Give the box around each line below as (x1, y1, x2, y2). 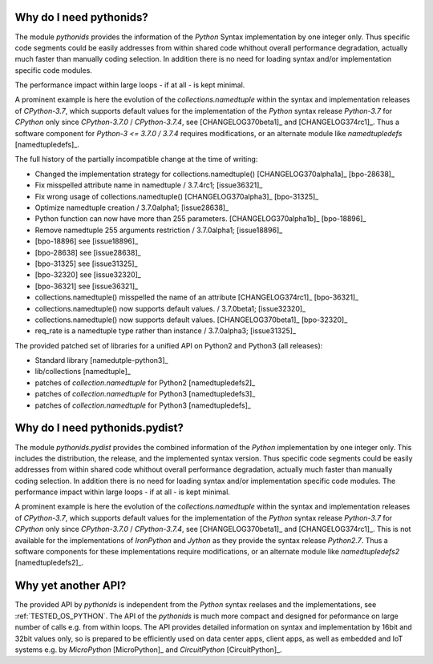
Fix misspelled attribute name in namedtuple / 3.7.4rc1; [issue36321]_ (34, 180, 263, 190)
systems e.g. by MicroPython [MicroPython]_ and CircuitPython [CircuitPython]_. (14, 645, 282, 654)
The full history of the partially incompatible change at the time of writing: (14, 155, 258, 164)
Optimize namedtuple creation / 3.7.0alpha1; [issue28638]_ (34, 203, 229, 212)
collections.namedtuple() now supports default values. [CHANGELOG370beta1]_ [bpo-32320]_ (34, 315, 348, 324)
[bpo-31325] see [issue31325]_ (34, 259, 138, 268)
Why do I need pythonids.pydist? (14, 421, 184, 435)
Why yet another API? (14, 579, 127, 593)
